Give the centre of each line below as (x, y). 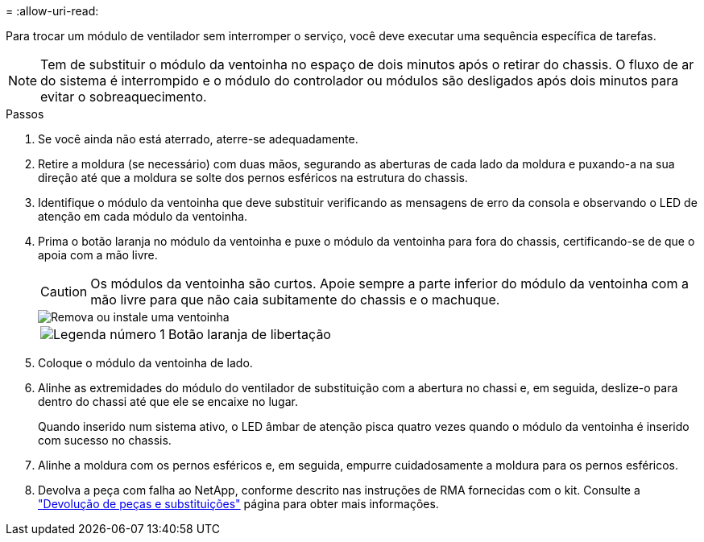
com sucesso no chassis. (105, 440)
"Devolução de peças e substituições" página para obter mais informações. (238, 504)
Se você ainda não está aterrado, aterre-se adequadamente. (198, 139)
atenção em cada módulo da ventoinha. (143, 216)
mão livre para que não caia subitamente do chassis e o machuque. (295, 300)
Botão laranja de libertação (249, 334)
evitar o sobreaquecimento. (124, 97)
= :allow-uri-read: (52, 11)
